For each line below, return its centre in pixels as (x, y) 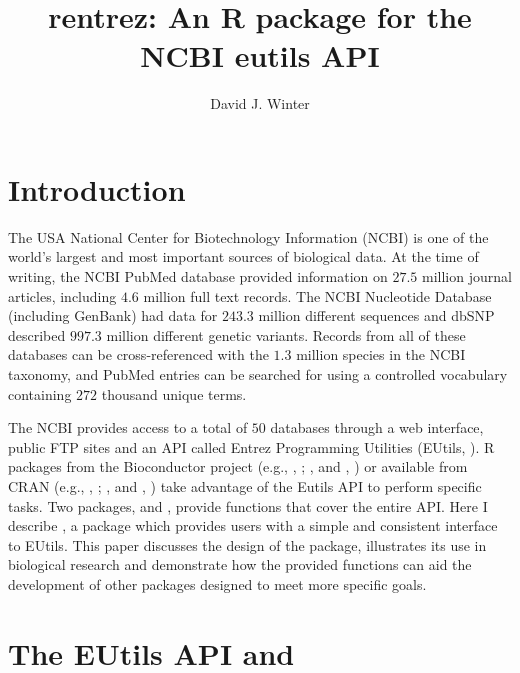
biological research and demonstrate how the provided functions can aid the (240, 564)
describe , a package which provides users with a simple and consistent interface (253, 525)
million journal (467, 276)
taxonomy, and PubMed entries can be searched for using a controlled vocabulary (258, 374)
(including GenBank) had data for (113, 315)
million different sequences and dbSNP (376, 315)
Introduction (97, 188)
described (37, 334)
